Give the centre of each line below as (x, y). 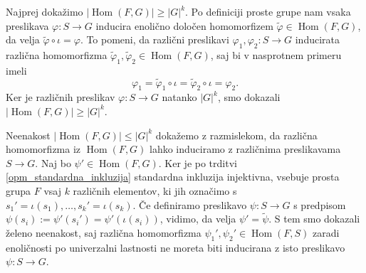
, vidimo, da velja (198, 219)
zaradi (326, 232)
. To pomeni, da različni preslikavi (155, 39)
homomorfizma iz (43, 149)
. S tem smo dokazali (314, 219)
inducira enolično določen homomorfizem (184, 25)
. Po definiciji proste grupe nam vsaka (268, 11)
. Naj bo (53, 162)
